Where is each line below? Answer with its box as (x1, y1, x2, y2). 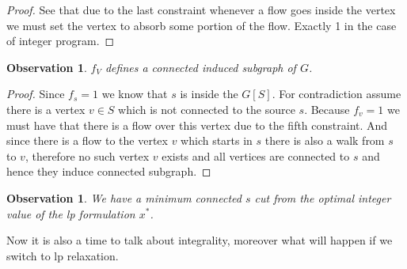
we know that (101, 85, 168, 102)
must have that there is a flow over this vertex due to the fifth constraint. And (6, 116, 388, 133)
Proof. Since (6, 85, 65, 102)
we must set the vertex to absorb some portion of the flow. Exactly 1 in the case (6, 17, 397, 33)
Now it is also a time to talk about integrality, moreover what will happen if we (6, 232, 393, 248)
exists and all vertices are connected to (162, 147, 350, 164)
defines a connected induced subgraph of (105, 59, 296, 75)
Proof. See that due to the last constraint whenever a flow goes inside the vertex (6, 2, 396, 17)
